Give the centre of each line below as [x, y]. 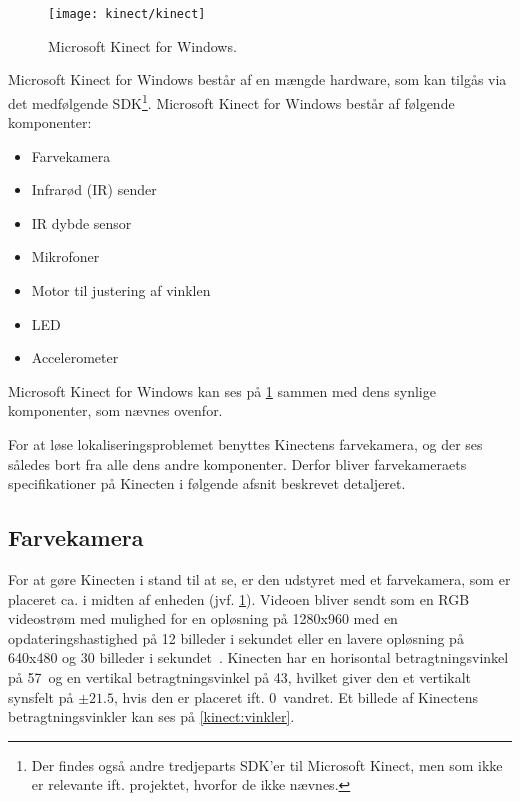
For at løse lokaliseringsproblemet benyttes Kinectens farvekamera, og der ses [245, 444]
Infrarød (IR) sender [94, 189]
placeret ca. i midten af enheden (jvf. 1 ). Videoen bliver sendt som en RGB [239, 598]
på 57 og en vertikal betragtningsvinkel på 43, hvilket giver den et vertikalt [240, 676]
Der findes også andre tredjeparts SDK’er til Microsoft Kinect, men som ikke [267, 764]
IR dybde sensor [81, 222]
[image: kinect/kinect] [127, 14]
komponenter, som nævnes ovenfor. [115, 410]
